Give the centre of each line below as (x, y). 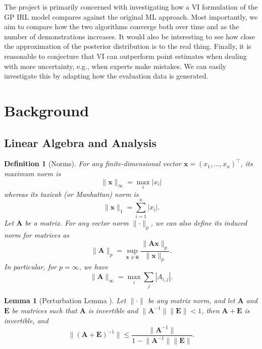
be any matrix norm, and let (191, 300)
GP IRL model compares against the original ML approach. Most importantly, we (131, 16)
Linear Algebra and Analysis (80, 142)
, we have (93, 267)
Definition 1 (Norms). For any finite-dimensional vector (93, 163)
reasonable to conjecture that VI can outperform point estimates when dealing (125, 56)
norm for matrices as (37, 235)
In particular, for (31, 267)
